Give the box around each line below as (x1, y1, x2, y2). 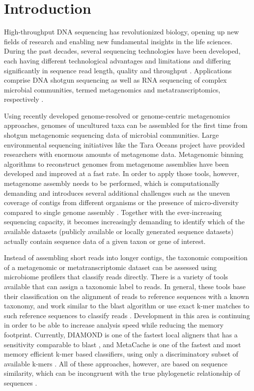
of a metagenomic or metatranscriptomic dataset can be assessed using (4, 262, 217, 272)
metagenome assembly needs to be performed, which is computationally (4, 178, 220, 188)
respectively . (4, 94, 44, 104)
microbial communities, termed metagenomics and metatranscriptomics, (4, 84, 221, 94)
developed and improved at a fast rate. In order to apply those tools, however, (4, 168, 239, 179)
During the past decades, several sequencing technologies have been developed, (4, 46, 241, 56)
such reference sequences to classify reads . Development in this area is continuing (4, 310, 250, 320)
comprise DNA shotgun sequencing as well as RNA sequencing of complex (4, 75, 227, 85)
